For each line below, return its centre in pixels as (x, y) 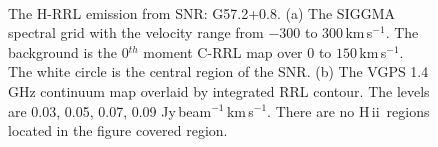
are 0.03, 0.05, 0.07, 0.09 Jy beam (110, 110)
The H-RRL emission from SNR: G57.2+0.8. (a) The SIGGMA (202, 12)
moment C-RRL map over (223, 51)
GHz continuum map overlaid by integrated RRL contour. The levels (219, 90)
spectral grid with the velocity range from (136, 32)
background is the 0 (68, 51)
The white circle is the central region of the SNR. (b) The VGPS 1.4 (218, 71)
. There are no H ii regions (348, 110)
